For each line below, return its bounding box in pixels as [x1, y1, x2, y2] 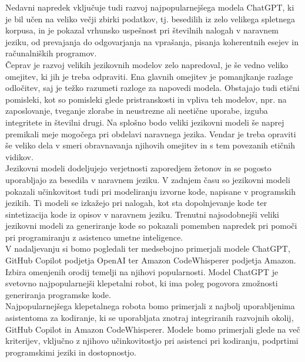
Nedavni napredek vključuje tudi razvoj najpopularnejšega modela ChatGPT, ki [5, 1, 294, 13]
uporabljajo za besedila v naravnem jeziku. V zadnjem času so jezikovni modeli [5, 173, 290, 185]
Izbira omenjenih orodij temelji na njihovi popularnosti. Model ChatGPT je [5, 265, 279, 278]
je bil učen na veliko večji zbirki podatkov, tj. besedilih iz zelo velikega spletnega [5, 12, 295, 25]
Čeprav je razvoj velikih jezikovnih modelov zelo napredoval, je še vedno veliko [5, 58, 289, 70]
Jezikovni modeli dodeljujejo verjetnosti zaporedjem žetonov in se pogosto [5, 162, 272, 174]
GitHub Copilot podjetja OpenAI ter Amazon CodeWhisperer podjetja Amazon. [5, 254, 296, 266]
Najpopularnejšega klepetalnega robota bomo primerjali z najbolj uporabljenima [5, 300, 295, 312]
